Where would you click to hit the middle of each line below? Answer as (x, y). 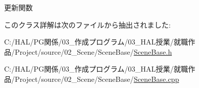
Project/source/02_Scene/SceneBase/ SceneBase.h (93, 51)
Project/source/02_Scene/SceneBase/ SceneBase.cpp (97, 79)
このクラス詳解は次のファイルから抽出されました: (87, 24)
